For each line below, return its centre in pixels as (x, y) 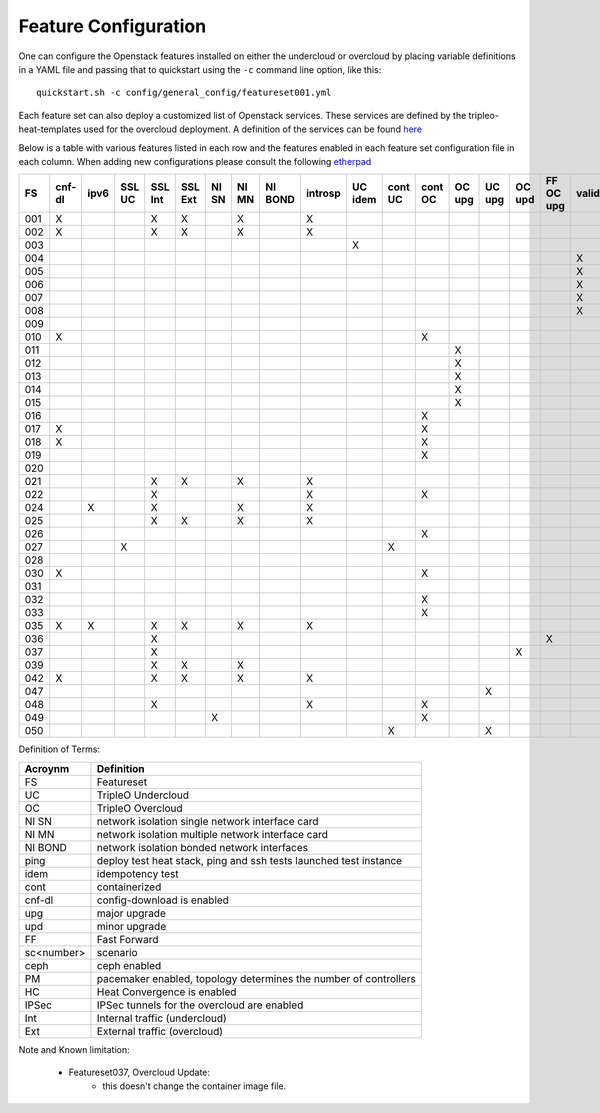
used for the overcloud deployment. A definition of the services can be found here (253, 129)
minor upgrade (131, 926)
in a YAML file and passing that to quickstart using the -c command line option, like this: (200, 69)
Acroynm (47, 768)
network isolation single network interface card (207, 821)
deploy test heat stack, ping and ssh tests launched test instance (249, 860)
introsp (323, 193)
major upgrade (131, 913)
